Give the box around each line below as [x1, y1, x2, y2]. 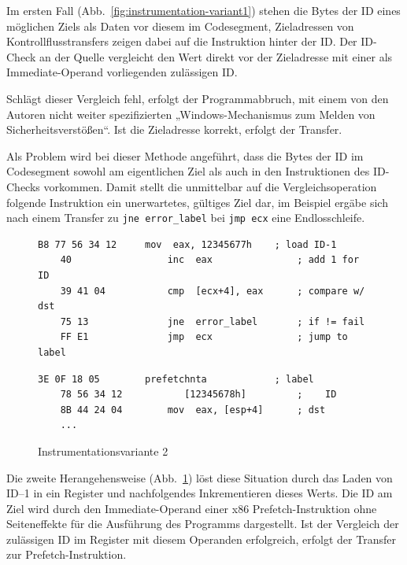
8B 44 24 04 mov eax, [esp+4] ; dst [60, 404, 326, 415]
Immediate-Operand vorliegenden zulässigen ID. [6, 64, 238, 80]
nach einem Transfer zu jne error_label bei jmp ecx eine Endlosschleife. [6, 209, 365, 226]
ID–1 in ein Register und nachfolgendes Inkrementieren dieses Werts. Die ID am [6, 485, 393, 501]
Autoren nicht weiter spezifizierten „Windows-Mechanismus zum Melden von [6, 105, 376, 122]
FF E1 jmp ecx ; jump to [60, 331, 348, 343]
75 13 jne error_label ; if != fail [60, 316, 365, 327]
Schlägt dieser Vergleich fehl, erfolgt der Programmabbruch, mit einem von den [6, 90, 389, 106]
